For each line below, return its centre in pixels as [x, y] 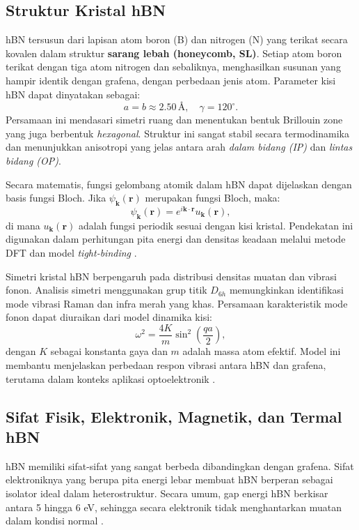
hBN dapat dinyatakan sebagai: [73, 94]
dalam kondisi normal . [55, 521]
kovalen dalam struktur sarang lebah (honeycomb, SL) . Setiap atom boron [174, 53]
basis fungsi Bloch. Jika [56, 198]
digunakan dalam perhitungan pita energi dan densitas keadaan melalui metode [176, 239]
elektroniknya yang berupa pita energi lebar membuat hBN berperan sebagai [169, 479]
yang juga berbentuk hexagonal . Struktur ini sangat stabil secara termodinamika [177, 133]
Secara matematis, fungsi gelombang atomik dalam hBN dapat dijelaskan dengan [179, 184]
